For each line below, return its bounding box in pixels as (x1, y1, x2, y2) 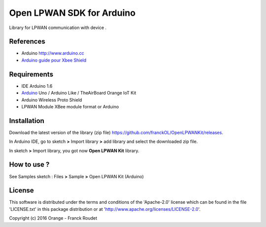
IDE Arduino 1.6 (21, 83, 53, 89)
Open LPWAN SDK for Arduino (9, 7, 135, 18)
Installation (9, 116, 44, 125)
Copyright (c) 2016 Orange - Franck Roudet (9, 215, 98, 221)
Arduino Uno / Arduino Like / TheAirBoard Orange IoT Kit (21, 90, 136, 96)
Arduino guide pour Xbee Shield (21, 57, 87, 63)
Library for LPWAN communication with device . (9, 25, 107, 31)
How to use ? (9, 161, 50, 169)
